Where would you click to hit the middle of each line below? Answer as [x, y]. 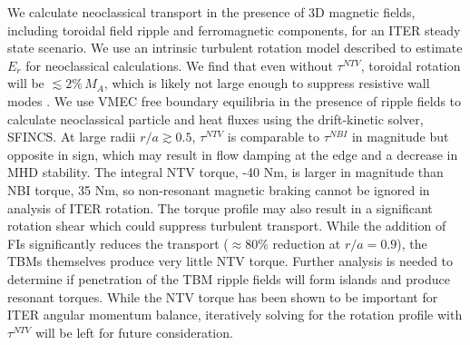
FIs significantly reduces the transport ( [118, 243]
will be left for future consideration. [134, 332]
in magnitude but [400, 137]
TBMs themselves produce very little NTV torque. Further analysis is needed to [230, 261]
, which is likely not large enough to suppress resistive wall [267, 83]
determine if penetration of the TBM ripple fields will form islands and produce [229, 278]
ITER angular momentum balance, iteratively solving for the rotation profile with [235, 315]
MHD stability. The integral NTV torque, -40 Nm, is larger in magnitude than [225, 172]
